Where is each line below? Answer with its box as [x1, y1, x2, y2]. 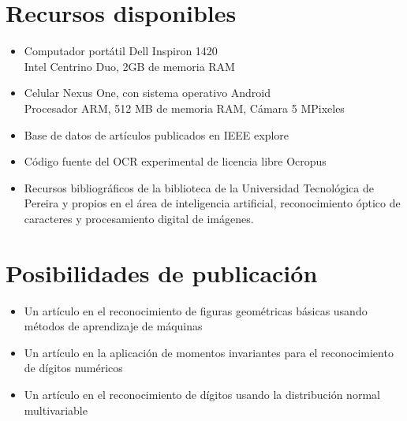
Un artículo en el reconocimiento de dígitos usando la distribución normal [24, 386, 380, 402]
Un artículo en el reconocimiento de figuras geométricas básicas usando [24, 302, 368, 319]
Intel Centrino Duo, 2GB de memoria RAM [24, 58, 235, 74]
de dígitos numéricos [24, 360, 123, 376]
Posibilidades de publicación [6, 256, 318, 289]
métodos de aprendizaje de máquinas [24, 318, 203, 334]
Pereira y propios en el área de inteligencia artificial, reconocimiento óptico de [24, 195, 401, 211]
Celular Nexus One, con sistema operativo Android [24, 84, 271, 101]
